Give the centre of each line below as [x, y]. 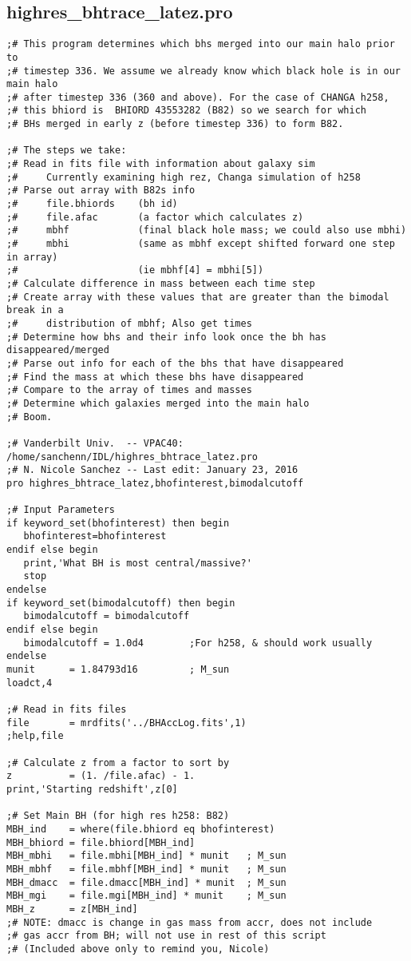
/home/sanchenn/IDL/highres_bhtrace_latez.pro [132, 457]
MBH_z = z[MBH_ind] [72, 909]
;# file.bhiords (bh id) [92, 204]
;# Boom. [30, 417]
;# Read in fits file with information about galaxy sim [161, 164]
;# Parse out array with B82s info [101, 191]
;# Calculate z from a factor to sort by [118, 762]
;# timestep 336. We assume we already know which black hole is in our [204, 71]
